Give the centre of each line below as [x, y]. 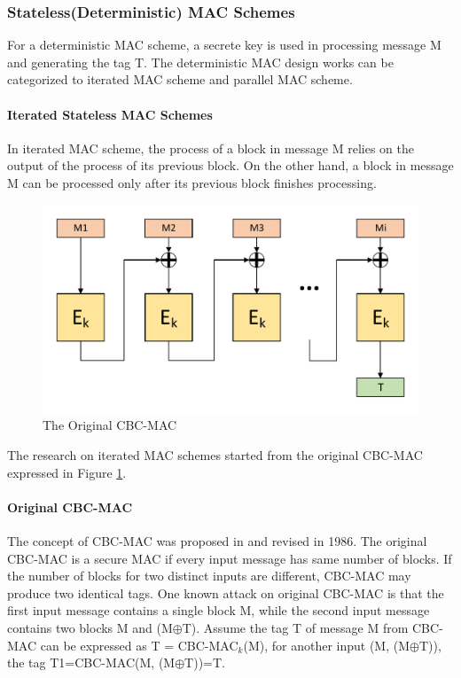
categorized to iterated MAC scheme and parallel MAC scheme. [180, 79]
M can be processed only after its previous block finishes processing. [192, 182]
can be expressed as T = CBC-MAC [139, 645]
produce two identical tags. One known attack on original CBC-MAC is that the [226, 592]
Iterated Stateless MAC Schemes [110, 114]
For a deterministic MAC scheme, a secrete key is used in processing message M [224, 45]
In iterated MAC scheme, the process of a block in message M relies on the [211, 148]
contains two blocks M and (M [90, 627]
